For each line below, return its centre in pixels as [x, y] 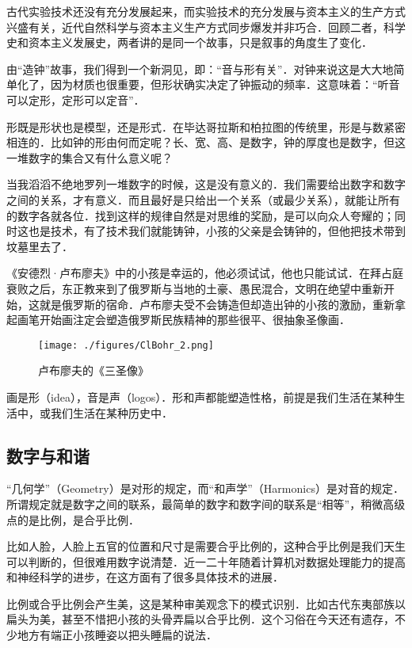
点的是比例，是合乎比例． [73, 519]
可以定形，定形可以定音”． [76, 99]
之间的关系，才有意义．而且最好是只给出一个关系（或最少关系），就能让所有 [203, 199]
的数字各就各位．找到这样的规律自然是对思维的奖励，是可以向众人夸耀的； [200, 215]
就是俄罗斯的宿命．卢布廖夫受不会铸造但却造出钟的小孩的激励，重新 [217, 304]
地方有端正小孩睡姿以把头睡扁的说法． [117, 635]
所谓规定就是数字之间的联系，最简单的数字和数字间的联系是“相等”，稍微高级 [206, 503]
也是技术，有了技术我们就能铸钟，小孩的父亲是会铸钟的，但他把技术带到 [217, 231]
